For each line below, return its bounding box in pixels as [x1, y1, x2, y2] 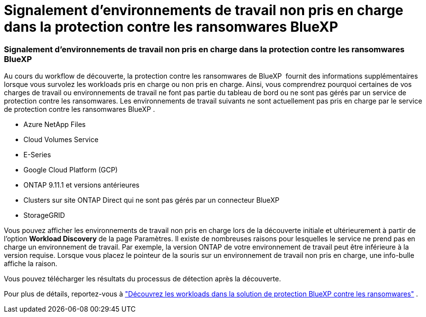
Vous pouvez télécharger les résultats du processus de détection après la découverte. [4, 275, 281, 283]
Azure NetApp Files [23, 120, 86, 129]
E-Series [23, 150, 51, 159]
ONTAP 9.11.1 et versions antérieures [23, 181, 140, 190]
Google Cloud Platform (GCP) [23, 166, 118, 174]
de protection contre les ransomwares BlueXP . [4, 105, 155, 114]
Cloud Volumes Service [23, 135, 99, 144]
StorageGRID [23, 211, 65, 220]
